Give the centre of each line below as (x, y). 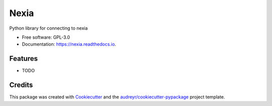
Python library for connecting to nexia (49, 28)
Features (23, 59)
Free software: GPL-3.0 (46, 37)
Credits (21, 85)
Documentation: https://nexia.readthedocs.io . (69, 44)
